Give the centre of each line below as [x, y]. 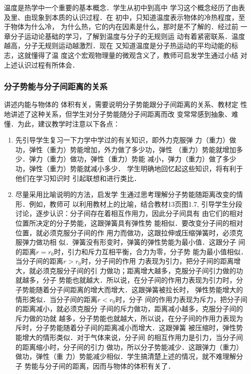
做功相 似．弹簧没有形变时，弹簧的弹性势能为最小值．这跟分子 [136, 242]
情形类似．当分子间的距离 [56, 299]
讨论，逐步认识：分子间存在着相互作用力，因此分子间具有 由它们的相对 [129, 213]
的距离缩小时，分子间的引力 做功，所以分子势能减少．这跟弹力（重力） [129, 347]
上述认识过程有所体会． [41, 64]
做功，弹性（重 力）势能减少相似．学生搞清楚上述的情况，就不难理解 [126, 356]
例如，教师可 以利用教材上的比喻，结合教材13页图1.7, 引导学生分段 [135, 204]
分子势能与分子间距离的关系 [56, 86]
